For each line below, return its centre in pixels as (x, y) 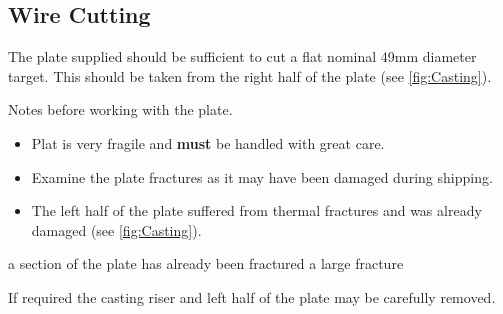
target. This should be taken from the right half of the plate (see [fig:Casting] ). (250, 75)
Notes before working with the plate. (120, 109)
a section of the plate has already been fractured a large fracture (206, 263)
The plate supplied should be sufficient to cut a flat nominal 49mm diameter (242, 56)
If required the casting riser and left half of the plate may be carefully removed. (252, 296)
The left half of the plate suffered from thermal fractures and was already (256, 210)
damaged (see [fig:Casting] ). (116, 229)
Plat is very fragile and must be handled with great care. (208, 142)
